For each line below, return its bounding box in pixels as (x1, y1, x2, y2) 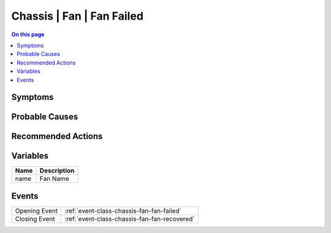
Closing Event (15, 215, 55, 223)
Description (39, 166, 75, 175)
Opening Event (15, 206, 58, 215)
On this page (11, 31, 45, 38)
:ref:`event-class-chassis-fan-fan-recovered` (64, 215, 196, 223)
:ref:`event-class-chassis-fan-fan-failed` (64, 206, 182, 215)
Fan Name (39, 175, 70, 183)
